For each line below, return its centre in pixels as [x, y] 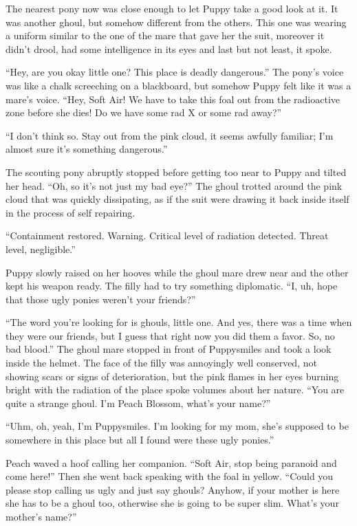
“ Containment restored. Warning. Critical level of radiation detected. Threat [167, 235]
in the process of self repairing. [71, 212]
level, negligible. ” [41, 249]
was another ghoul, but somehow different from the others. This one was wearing [176, 22]
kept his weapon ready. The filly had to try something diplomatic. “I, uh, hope [172, 286]
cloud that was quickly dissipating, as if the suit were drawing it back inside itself [177, 199]
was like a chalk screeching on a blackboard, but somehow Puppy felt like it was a [178, 85]
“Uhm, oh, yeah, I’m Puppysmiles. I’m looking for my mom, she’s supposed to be [177, 426]
